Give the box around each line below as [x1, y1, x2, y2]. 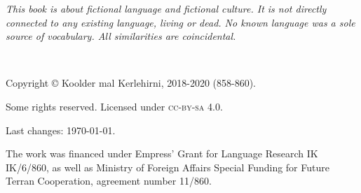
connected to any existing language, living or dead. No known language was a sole [6, 15, 355, 29]
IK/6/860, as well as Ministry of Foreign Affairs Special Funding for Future [6, 159, 329, 174]
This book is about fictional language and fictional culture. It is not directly [6, 1, 327, 15]
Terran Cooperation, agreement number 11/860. [6, 173, 212, 188]
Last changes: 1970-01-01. [6, 122, 116, 137]
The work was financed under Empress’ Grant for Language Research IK [6, 146, 318, 161]
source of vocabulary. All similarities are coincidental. [6, 29, 236, 43]
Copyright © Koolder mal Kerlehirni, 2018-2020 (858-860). [6, 76, 257, 90]
